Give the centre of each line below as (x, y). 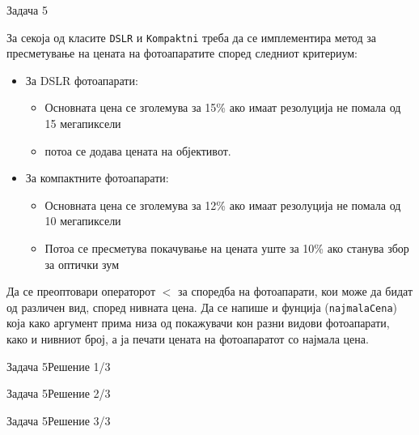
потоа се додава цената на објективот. (138, 150)
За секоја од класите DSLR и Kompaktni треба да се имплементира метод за (191, 37)
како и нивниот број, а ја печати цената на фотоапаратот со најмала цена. (188, 339)
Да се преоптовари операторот (81, 291)
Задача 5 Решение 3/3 (59, 420)
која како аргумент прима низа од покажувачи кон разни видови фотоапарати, (198, 323)
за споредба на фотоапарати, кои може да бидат (296, 291)
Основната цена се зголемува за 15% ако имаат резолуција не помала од (223, 107)
